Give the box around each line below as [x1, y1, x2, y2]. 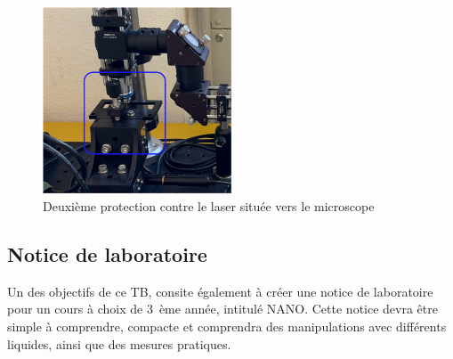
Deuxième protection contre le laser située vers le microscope [43, 197, 375, 216]
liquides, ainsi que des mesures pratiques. [7, 334, 231, 353]
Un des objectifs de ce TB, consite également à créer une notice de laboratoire [7, 281, 433, 300]
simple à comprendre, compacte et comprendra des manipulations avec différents [7, 317, 447, 336]
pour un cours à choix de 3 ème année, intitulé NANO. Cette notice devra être [7, 299, 438, 318]
